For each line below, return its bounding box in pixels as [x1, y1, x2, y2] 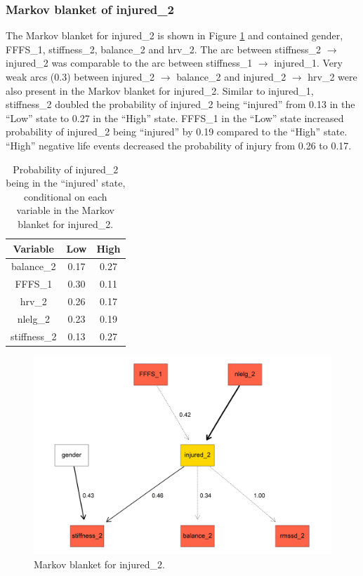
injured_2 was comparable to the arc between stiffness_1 [6, 55, 253, 70]
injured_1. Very [274, 55, 343, 70]
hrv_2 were [308, 69, 357, 83]
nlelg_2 [17, 311, 50, 326]
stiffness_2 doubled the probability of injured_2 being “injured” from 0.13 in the [6, 97, 355, 112]
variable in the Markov [16, 203, 114, 217]
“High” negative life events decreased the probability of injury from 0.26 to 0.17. [6, 138, 352, 152]
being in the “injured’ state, [6, 175, 126, 190]
